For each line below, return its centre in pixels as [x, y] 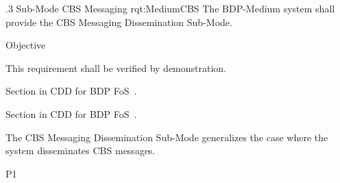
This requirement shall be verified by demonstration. [116, 68]
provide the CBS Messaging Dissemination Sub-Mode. [119, 22]
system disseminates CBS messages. [81, 150]
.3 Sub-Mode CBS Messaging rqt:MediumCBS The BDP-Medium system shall [170, 8]
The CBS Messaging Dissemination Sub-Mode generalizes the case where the [167, 137]
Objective [26, 45]
